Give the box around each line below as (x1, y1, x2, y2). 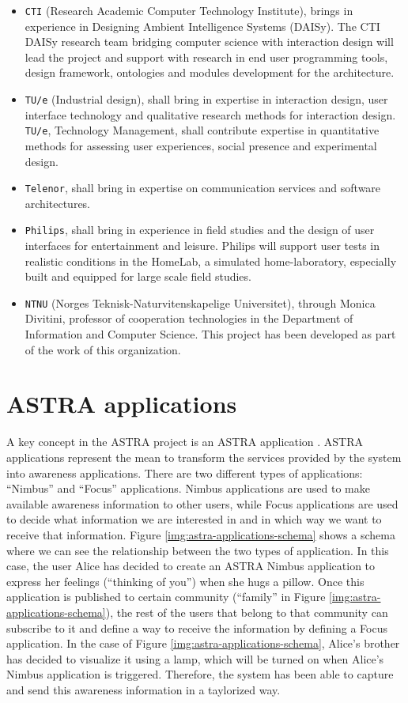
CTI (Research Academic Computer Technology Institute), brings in (25, 2, 353, 18)
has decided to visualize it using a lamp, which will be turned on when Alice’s (6, 650, 384, 667)
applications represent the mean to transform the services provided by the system (6, 448, 402, 465)
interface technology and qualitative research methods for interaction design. (25, 106, 396, 123)
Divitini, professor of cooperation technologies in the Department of (25, 310, 353, 327)
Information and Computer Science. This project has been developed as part (25, 326, 396, 342)
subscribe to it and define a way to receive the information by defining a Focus (6, 619, 387, 636)
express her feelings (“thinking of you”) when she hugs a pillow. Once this (6, 573, 365, 589)
